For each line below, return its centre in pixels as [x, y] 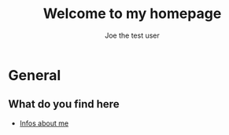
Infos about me [44, 123]
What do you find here [64, 104]
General [35, 75]
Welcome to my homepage [132, 14]
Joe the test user [132, 35]
